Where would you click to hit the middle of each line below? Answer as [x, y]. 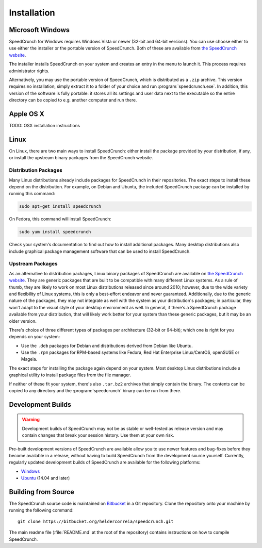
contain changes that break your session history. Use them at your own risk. [98, 435]
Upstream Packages [33, 264]
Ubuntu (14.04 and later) [46, 478]
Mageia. [29, 359]
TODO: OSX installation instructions [44, 126]
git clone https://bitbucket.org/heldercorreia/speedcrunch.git [96, 521]
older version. [23, 321]
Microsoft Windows [39, 30]
